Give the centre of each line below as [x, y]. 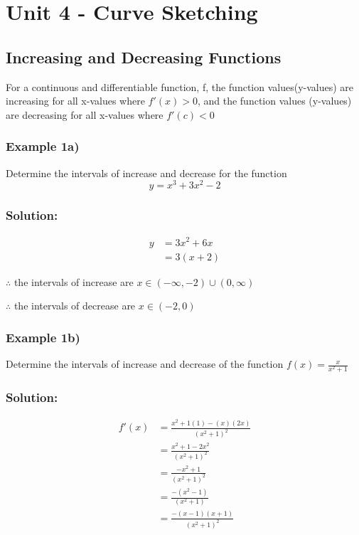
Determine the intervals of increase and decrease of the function [145, 364]
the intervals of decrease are [75, 306]
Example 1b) [43, 337]
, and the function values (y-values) [274, 101]
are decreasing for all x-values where [85, 114]
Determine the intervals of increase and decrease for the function [146, 173]
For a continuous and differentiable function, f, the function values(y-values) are [180, 86]
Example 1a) [43, 146]
